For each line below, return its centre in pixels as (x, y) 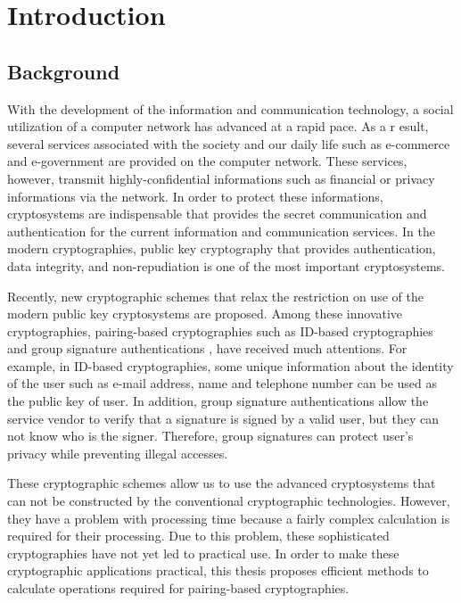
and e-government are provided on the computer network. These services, (207, 161)
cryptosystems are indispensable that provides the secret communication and (217, 214)
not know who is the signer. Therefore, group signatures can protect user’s (210, 436)
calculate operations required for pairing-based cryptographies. (178, 588)
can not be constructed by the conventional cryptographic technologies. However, (229, 501)
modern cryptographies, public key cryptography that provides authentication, (222, 248)
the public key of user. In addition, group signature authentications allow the (218, 401)
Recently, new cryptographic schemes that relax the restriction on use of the (215, 296)
